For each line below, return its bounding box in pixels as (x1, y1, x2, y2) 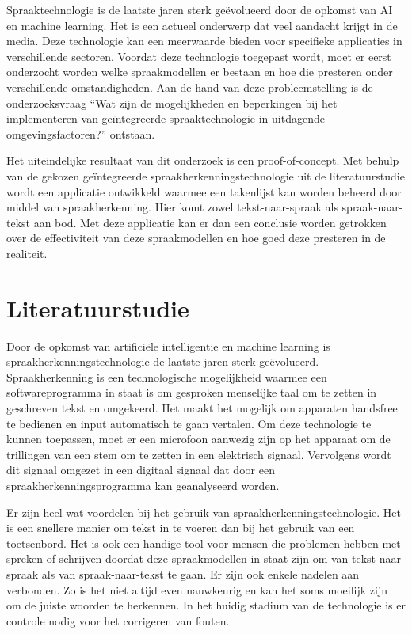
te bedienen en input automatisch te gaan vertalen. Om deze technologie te (6, 415, 372, 431)
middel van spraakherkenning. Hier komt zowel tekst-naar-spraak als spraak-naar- (6, 199, 403, 215)
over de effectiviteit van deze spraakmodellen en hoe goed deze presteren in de (6, 230, 386, 246)
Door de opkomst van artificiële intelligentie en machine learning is (6, 337, 330, 354)
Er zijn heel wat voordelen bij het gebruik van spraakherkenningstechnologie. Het (6, 503, 401, 520)
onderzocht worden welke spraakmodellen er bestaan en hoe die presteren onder (6, 63, 393, 80)
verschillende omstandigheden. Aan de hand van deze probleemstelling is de (6, 78, 373, 95)
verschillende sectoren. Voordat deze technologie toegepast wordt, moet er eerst (6, 47, 391, 64)
